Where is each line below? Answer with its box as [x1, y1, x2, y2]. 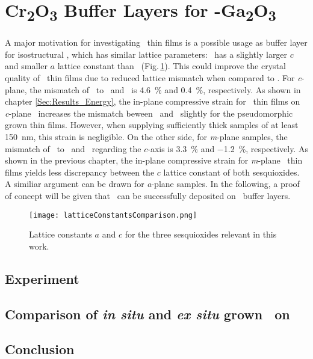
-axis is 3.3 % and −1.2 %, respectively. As [147, 142, 308, 155]
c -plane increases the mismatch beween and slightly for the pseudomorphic [5, 106, 293, 119]
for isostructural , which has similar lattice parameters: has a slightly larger [5, 48, 288, 60]
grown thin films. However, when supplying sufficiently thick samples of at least [5, 118, 299, 131]
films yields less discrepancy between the [5, 165, 155, 178]
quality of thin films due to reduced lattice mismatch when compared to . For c [5, 71, 302, 84]
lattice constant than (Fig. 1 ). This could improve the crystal [57, 60, 286, 72]
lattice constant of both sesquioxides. [163, 165, 300, 178]
